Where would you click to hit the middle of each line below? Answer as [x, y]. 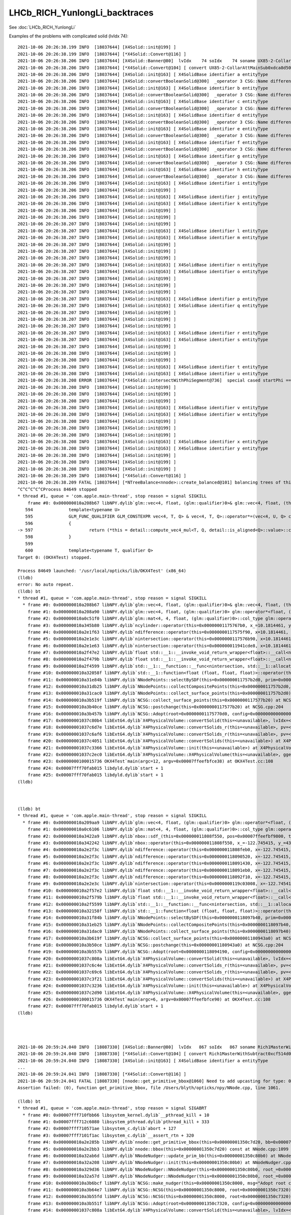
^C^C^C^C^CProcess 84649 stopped [57, 489]
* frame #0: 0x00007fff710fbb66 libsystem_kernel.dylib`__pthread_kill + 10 [116, 1115]
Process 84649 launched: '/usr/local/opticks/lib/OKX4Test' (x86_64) [102, 571]
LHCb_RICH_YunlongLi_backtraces [81, 13]
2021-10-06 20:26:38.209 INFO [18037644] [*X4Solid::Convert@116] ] [102, 476]
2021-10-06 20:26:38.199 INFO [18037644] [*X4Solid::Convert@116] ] [102, 54]
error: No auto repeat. [46, 585]
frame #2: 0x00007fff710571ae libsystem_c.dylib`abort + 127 [102, 1128]
